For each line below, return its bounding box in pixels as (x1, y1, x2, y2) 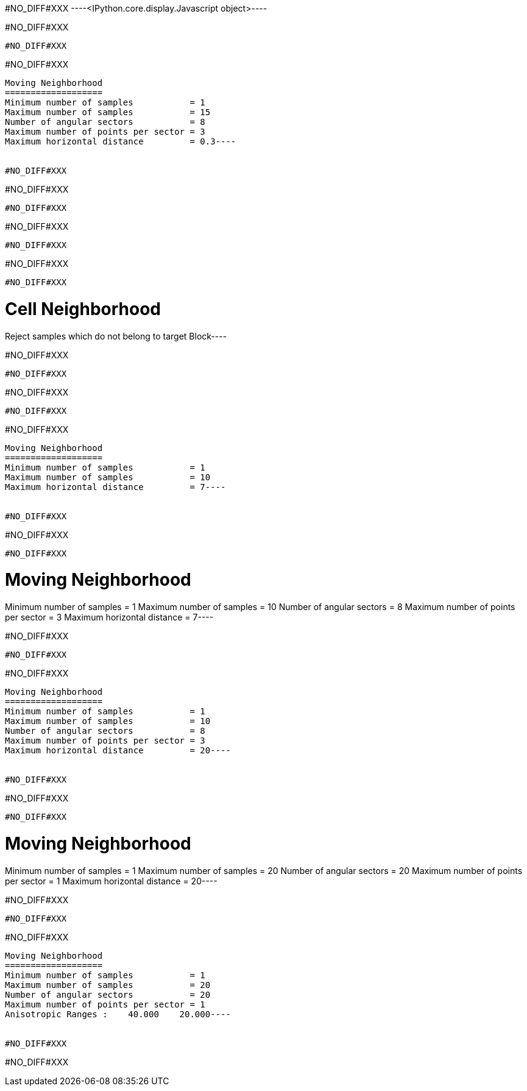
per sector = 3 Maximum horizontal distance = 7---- (5, 612, 214, 622)
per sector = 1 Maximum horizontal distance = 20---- (5, 875, 218, 886)
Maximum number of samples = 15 (5, 107, 211, 117)
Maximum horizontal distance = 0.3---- (5, 137, 236, 146)
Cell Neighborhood (5, 298, 161, 319)
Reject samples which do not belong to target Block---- (5, 330, 227, 341)
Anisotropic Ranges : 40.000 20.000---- (5, 1009, 231, 1019)
